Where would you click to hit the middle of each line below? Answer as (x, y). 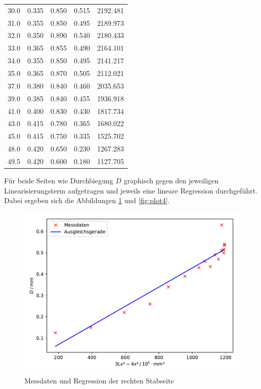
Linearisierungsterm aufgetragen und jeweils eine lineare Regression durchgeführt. (131, 190)
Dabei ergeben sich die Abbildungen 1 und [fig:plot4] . (87, 200)
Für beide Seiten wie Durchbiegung (59, 180)
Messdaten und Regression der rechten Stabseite (99, 381)
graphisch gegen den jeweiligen (171, 180)
